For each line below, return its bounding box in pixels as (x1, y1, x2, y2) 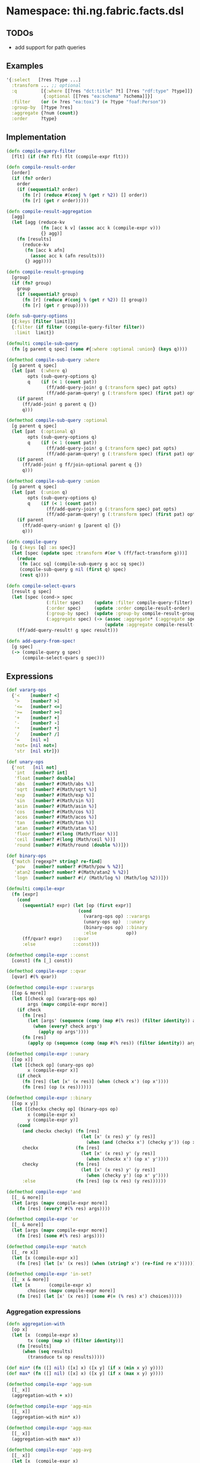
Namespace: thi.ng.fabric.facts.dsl (6, 4, 184, 18)
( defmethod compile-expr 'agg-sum (6, 1381, 92, 1387)
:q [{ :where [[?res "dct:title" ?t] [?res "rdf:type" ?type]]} (11, 88, 193, 94)
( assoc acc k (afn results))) (30, 252, 105, 259)
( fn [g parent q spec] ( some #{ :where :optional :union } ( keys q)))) (11, 346, 187, 352)
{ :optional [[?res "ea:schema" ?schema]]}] (43, 94, 153, 100)
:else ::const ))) (21, 941, 100, 947)
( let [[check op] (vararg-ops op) (11, 995, 97, 1002)
